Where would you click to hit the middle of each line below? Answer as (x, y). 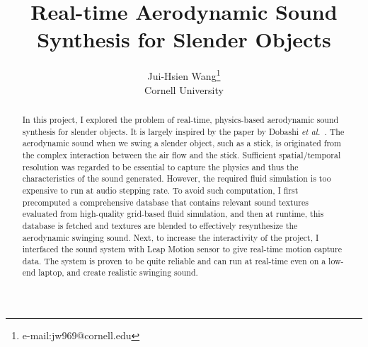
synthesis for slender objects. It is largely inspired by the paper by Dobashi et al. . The (183, 131)
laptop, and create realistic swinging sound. (118, 272)
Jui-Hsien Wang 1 (184, 75)
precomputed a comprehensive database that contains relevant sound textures (165, 202)
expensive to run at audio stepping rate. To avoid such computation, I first (160, 190)
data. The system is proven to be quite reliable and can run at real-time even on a (174, 260)
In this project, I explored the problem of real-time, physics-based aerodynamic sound (180, 119)
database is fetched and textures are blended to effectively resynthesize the (160, 225)
